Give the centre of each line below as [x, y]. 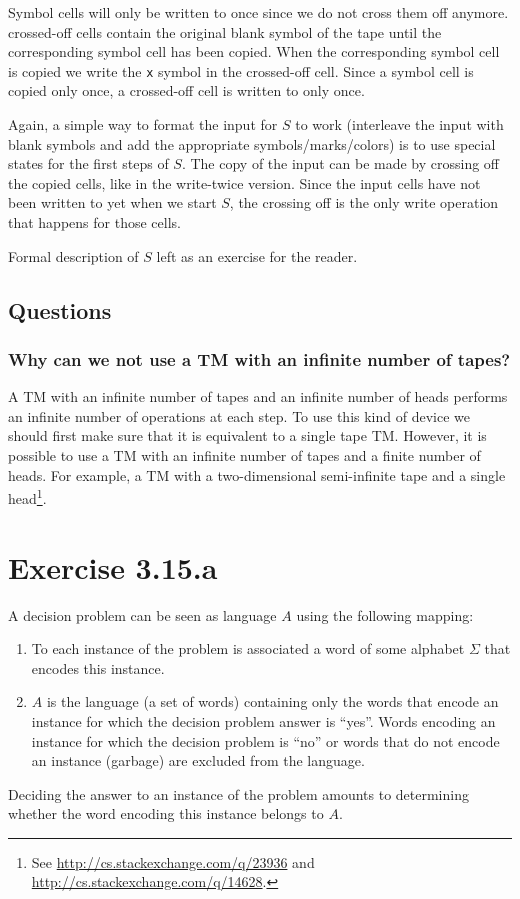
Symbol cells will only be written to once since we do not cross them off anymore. [258, 12]
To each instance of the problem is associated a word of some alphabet [248, 648]
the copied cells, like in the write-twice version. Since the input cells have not [244, 182]
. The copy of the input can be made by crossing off [340, 163]
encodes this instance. [98, 667]
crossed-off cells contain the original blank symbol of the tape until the [225, 31]
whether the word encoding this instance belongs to [166, 813]
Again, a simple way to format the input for [143, 124]
